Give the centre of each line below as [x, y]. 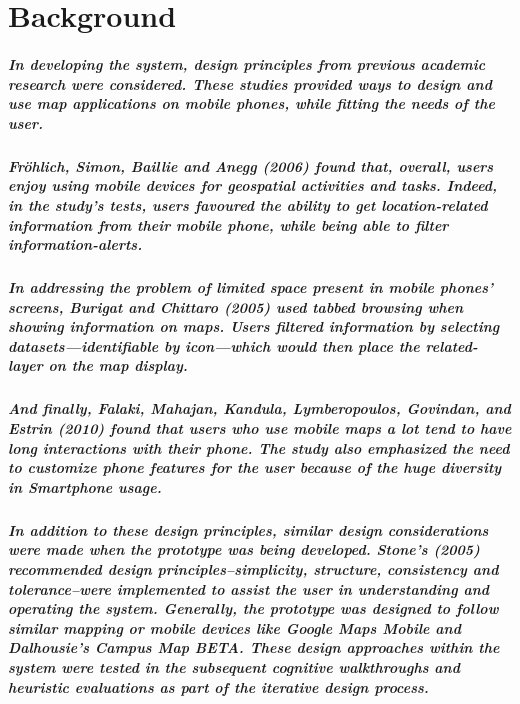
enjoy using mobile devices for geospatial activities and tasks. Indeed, [253, 185]
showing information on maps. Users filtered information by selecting [254, 326]
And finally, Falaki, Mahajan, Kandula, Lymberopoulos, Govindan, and [259, 408]
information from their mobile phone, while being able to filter [228, 224]
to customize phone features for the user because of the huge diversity [255, 467]
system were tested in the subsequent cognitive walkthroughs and [234, 666]
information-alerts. [75, 244]
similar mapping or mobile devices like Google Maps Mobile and [234, 627]
